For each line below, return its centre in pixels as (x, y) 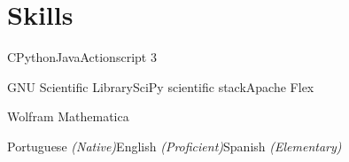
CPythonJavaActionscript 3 (82, 57)
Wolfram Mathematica (68, 116)
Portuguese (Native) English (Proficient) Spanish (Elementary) (174, 146)
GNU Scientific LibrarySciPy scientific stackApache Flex (161, 86)
